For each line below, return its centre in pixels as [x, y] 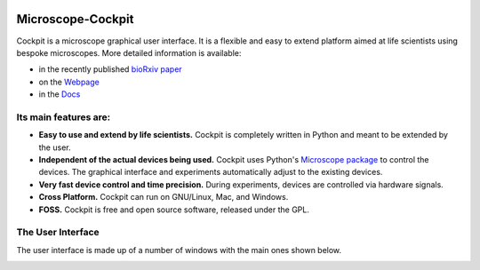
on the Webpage [69, 82]
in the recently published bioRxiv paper [110, 69]
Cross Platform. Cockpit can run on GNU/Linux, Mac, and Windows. [164, 197]
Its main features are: [64, 117]
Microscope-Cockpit [75, 19]
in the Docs [60, 94]
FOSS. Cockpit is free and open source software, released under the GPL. [174, 210]
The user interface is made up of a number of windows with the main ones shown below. [179, 250]
